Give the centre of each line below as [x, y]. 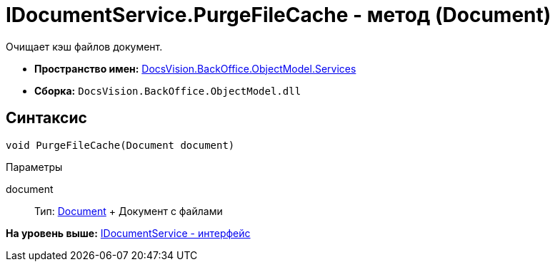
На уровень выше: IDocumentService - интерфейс [128, 233]
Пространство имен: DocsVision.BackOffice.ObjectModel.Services [195, 68]
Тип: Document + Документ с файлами [129, 211]
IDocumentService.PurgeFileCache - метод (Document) [279, 15]
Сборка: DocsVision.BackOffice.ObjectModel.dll [168, 90]
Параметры [34, 167]
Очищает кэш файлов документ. [84, 46]
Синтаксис [46, 118]
